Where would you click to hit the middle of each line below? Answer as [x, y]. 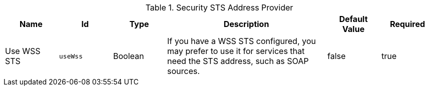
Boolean [128, 56]
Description [246, 24]
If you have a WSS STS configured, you [242, 41]
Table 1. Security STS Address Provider [219, 7]
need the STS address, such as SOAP [238, 61]
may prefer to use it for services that [236, 51]
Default [353, 19]
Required [408, 24]
